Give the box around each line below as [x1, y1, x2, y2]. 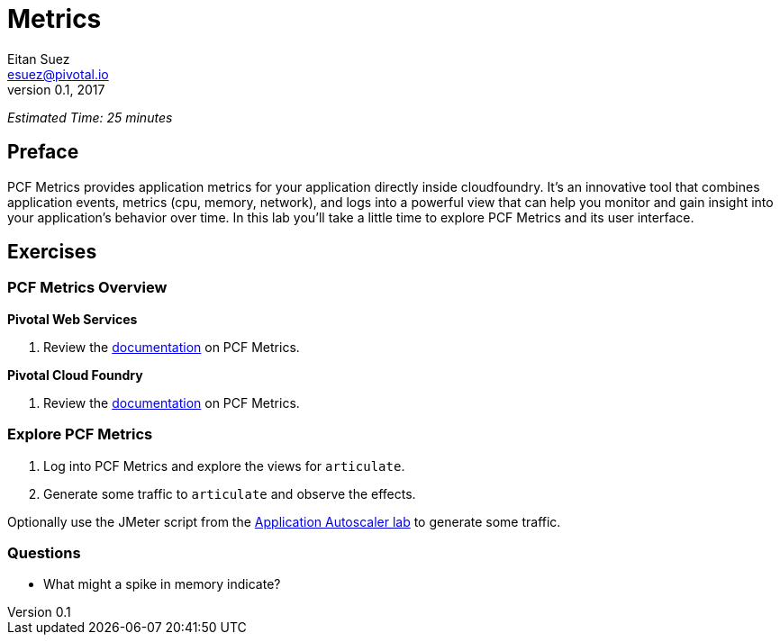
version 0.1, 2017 [7, 81, 105, 97]
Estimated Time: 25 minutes [7, 109, 173, 125]
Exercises [7, 240, 97, 264]
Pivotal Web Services [7, 311, 138, 327]
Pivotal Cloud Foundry [7, 366, 143, 383]
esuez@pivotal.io [7, 66, 109, 82]
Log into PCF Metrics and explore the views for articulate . [43, 457, 405, 474]
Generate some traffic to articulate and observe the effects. [43, 485, 416, 502]
